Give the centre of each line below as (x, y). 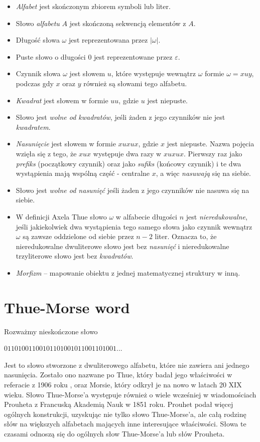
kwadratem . (33, 127)
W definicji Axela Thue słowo (61, 216)
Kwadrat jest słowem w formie (62, 100)
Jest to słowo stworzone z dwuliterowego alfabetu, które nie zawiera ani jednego (127, 365)
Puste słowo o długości (51, 56)
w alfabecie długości (147, 216)
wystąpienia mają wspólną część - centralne (83, 173)
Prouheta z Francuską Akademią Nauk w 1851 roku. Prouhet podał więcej (119, 404)
